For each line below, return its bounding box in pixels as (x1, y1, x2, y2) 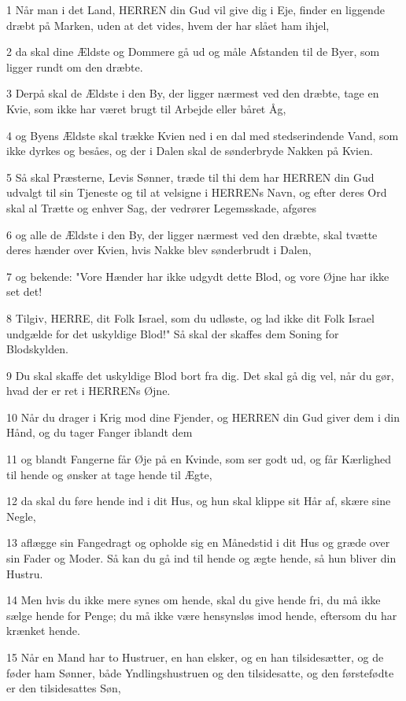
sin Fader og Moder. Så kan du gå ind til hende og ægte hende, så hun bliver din (6, 550, 397, 566)
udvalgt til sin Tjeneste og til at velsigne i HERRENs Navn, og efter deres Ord (6, 184, 387, 201)
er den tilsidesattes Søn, (6, 680, 121, 696)
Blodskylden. (6, 341, 68, 357)
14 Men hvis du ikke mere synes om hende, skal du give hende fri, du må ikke (6, 592, 381, 608)
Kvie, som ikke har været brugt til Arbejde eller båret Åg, (6, 100, 286, 116)
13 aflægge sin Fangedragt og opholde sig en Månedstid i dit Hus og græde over (6, 534, 390, 551)
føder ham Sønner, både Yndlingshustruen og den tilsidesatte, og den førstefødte (6, 664, 394, 681)
